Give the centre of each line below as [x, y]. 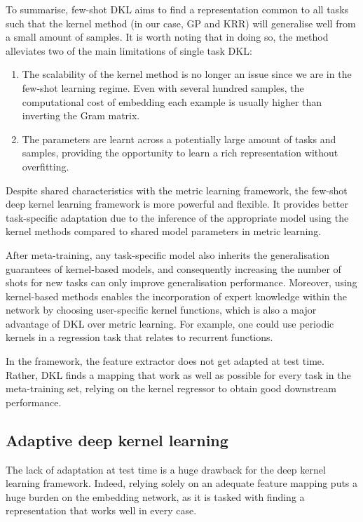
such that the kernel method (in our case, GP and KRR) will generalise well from [181, 23]
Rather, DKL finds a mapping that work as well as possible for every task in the [178, 374]
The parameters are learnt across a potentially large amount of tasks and [179, 139]
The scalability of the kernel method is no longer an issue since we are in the [187, 74]
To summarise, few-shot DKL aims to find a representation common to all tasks [177, 9]
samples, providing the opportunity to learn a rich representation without [180, 153]
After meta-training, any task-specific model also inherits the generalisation [168, 254]
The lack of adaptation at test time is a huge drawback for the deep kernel [166, 469]
